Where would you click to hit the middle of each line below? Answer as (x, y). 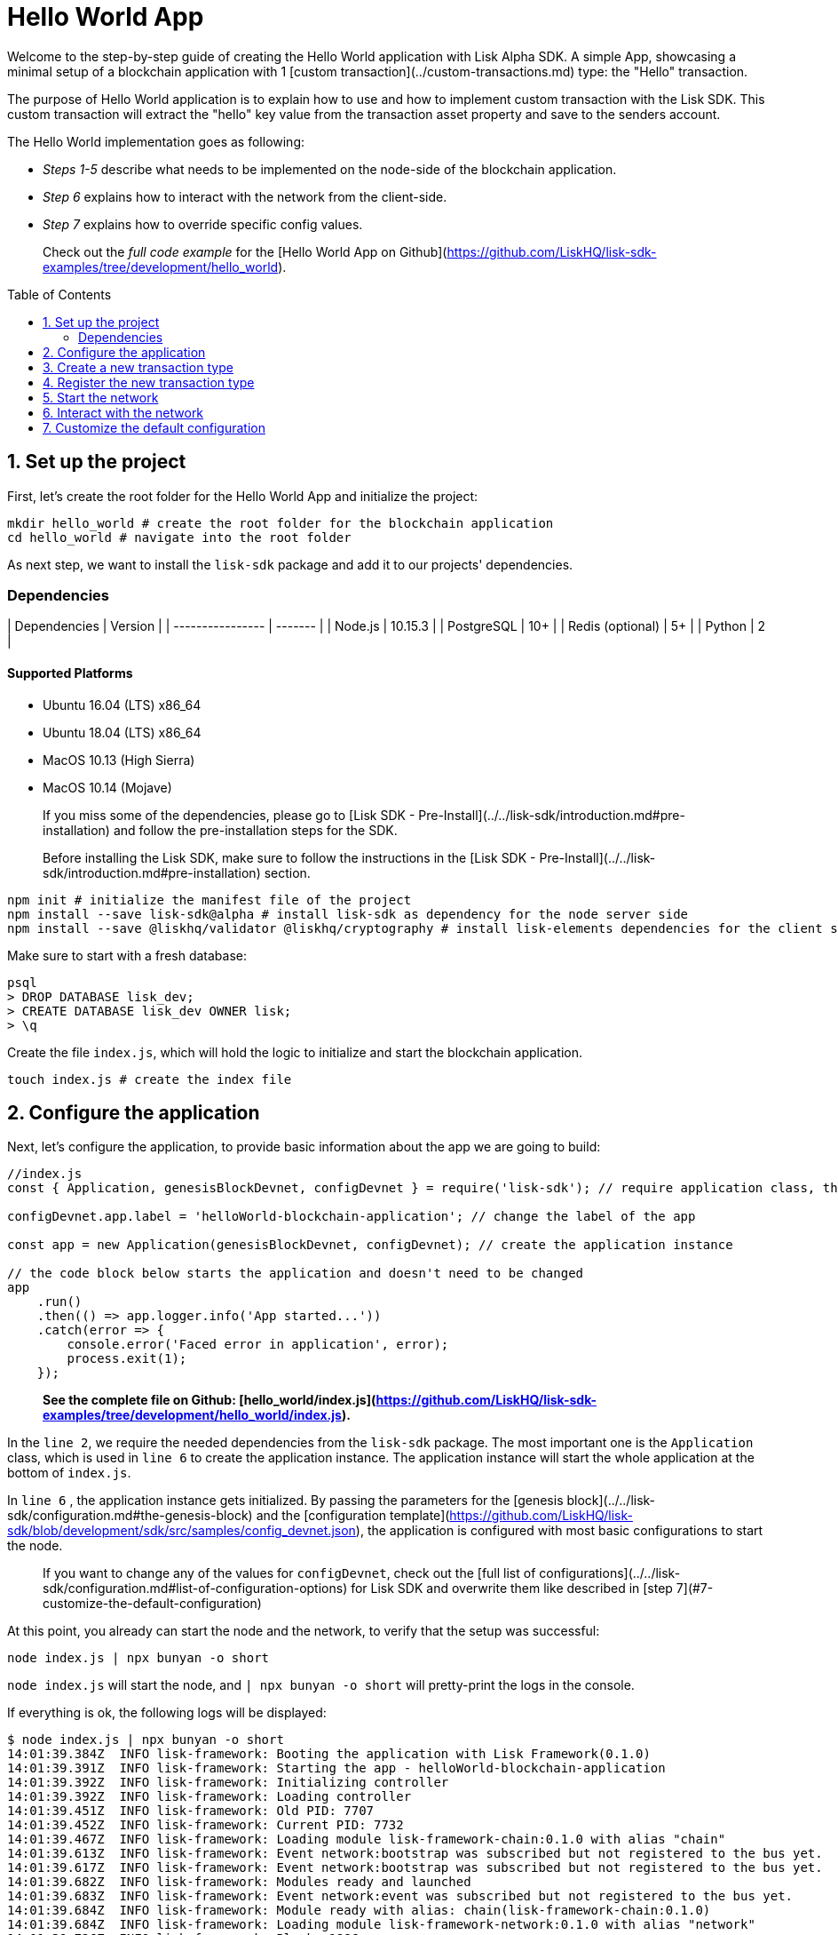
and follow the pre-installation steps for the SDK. (255, 830)
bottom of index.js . (69, 1473)
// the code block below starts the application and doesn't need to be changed (296, 1274)
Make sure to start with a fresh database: (127, 955)
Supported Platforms (70, 673)
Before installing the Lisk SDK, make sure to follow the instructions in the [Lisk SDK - (289, 857)
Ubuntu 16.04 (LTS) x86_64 (122, 705)
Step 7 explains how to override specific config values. (203, 224)
